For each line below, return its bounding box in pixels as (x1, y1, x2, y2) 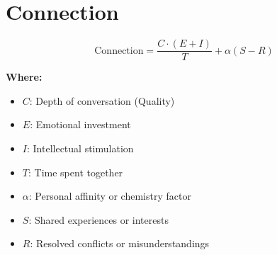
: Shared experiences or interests (28, 212, 169, 227)
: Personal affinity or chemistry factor (28, 188, 191, 203)
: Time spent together (28, 164, 123, 179)
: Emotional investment (30, 117, 131, 132)
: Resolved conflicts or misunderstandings (30, 236, 210, 251)
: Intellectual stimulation (26, 140, 134, 155)
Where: (6, 69, 43, 84)
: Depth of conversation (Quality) (29, 93, 175, 108)
